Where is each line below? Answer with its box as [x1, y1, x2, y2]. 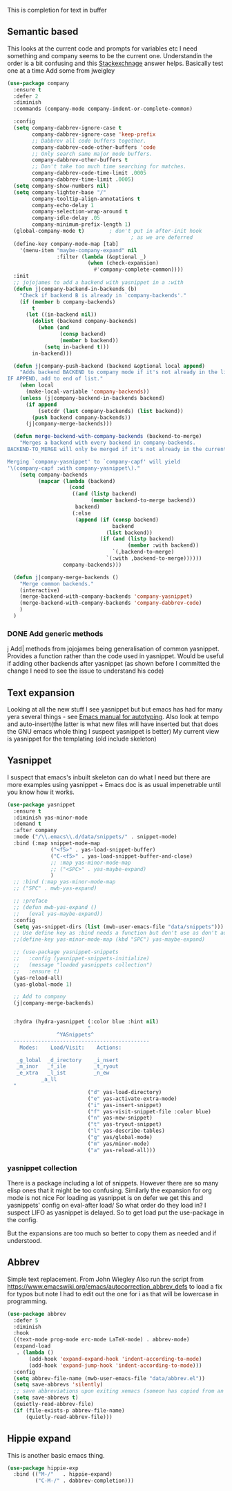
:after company [13, 827, 57, 834]
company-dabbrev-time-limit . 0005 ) [32, 176, 135, 183]
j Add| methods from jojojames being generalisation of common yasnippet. [7, 644, 220, 653]
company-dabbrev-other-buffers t [32, 157, 128, 164]
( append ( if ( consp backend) [75, 516, 159, 523]
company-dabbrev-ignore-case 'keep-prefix [32, 131, 156, 138]
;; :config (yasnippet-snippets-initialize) [13, 955, 150, 962]
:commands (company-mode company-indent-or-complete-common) [13, 105, 193, 113]
